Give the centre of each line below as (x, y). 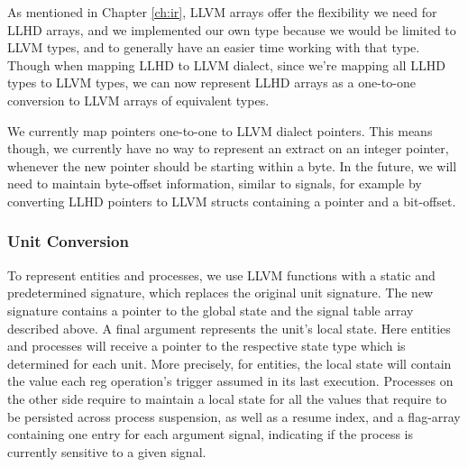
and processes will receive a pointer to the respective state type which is (206, 346)
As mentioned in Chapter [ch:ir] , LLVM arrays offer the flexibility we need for (222, 12)
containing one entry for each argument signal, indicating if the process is (211, 434)
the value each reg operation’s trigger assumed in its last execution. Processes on (230, 381)
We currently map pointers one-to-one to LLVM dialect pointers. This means (220, 130)
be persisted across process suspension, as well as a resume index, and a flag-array (234, 416)
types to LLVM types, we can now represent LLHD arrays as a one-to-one (211, 82)
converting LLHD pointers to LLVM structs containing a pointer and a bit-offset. (232, 201)
